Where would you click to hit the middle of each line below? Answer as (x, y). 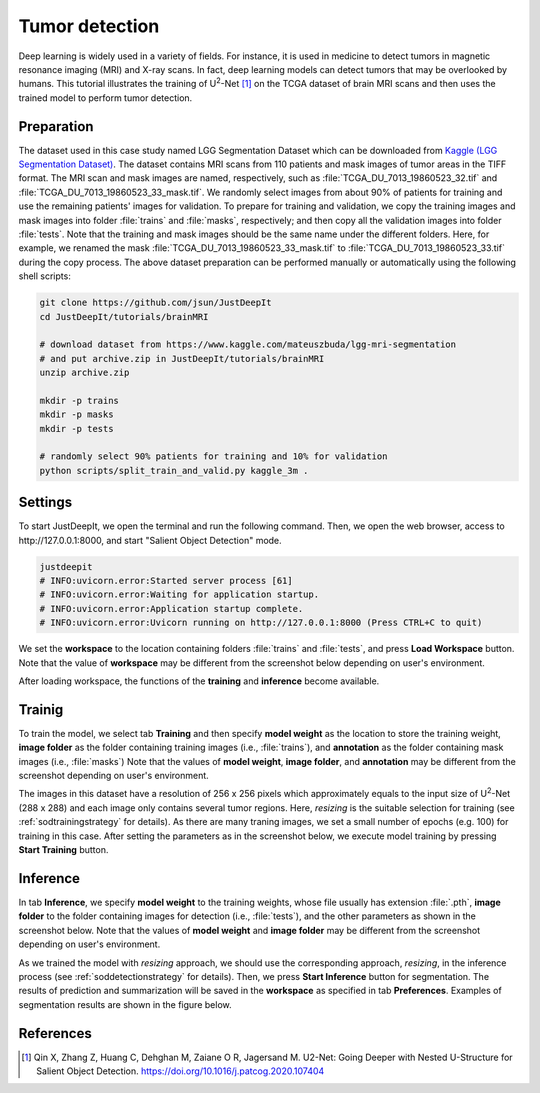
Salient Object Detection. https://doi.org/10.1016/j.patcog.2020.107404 (180, 1071)
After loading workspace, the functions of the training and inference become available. (199, 681)
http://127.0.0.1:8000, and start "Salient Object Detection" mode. (150, 540)
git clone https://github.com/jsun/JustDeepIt (155, 303)
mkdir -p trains (79, 400)
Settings (45, 502)
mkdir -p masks (76, 414)
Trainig (41, 709)
